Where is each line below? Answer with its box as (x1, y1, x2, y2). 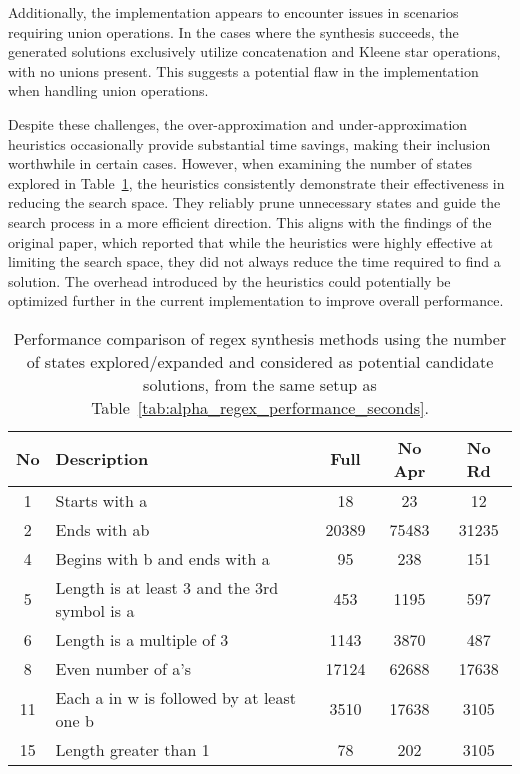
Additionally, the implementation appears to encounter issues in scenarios (8, 2, 459, 22)
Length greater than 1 (55, 737, 210, 761)
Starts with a (55, 488, 148, 512)
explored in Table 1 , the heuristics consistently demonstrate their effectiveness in (8, 172, 505, 193)
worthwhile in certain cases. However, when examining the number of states (8, 153, 472, 174)
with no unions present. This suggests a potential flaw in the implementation (8, 60, 479, 81)
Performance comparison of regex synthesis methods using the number (13, 326, 507, 350)
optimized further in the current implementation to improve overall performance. (8, 290, 504, 311)
